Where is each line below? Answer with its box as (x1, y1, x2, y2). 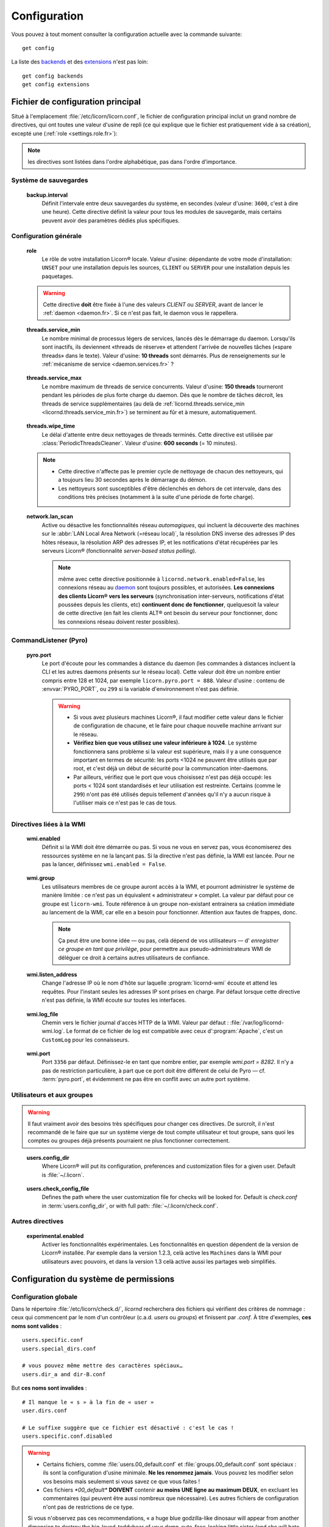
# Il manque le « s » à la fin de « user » (22, 1399, 154, 1405)
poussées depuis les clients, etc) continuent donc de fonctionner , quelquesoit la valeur (58, 600, 280, 608)
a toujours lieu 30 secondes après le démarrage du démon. (58, 476, 207, 484)
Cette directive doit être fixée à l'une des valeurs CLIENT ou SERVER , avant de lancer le (43, 301, 263, 308)
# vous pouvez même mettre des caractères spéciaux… (22, 1362, 183, 1369)
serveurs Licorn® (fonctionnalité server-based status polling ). (41, 547, 197, 554)
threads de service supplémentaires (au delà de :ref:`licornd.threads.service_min (41, 400, 245, 407)
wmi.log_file (26, 1010, 58, 1018)
